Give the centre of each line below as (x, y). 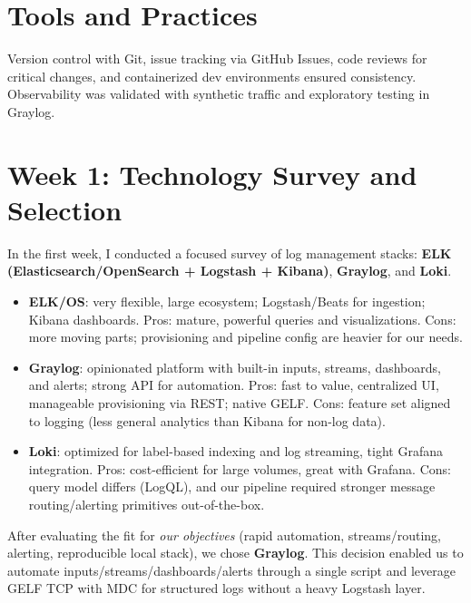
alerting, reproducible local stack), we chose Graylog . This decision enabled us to (235, 553)
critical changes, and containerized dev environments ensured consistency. (212, 76)
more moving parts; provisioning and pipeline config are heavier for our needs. (245, 337)
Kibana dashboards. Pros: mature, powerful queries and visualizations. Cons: (242, 319)
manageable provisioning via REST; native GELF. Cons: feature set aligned (240, 402)
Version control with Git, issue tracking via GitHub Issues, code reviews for (217, 58)
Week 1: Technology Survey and (212, 174)
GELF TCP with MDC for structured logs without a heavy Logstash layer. (216, 588)
